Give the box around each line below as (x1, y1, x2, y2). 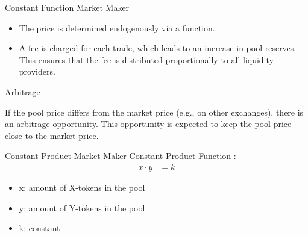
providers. (19, 65, 55, 78)
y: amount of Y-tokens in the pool (19, 201, 145, 214)
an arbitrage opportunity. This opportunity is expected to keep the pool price (5, 117, 292, 130)
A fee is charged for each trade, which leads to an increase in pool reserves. (19, 42, 297, 54)
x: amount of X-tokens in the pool (19, 181, 145, 193)
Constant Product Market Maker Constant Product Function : (5, 149, 236, 162)
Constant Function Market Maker (5, 1, 130, 13)
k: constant (19, 222, 60, 234)
